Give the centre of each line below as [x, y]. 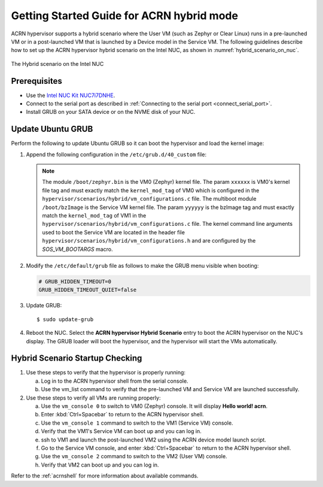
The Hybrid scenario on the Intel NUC [57, 63]
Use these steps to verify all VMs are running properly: [93, 398]
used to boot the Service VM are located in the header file [114, 232]
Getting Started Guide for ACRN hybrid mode [125, 16]
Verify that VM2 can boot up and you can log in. [100, 465]
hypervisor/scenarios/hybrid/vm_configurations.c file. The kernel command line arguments [167, 224]
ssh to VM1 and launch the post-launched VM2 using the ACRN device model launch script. [153, 440]
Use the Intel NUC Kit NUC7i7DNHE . [71, 95]
